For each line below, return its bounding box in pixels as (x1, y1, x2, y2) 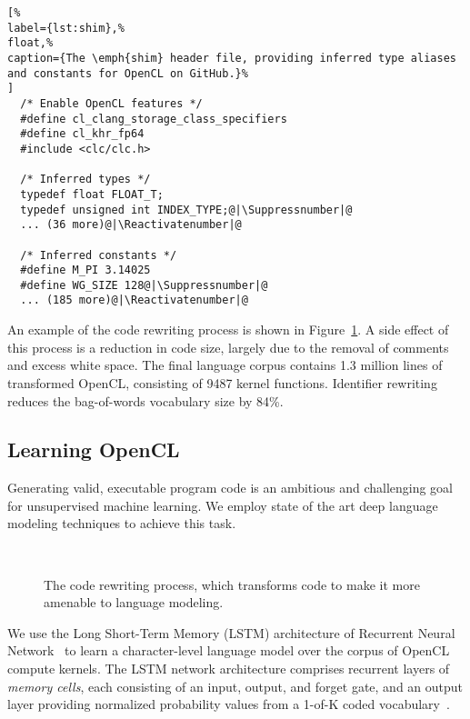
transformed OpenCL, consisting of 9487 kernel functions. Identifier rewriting (7, 373, 437, 392)
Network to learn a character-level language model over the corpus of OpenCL (7, 641, 450, 660)
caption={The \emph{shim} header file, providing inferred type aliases (7, 51, 456, 65)
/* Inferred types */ (20, 173, 151, 186)
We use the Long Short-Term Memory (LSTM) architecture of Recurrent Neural (7, 623, 455, 642)
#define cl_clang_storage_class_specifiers (20, 112, 287, 125)
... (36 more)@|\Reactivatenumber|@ (20, 218, 242, 232)
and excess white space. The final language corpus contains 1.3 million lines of (7, 355, 443, 374)
